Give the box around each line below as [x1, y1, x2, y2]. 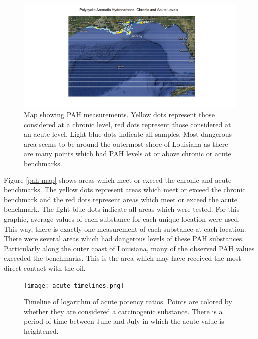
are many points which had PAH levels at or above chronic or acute [24, 148, 231, 159]
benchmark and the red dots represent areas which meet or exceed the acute [4, 194, 238, 204]
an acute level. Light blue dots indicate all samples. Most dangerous [24, 129, 232, 139]
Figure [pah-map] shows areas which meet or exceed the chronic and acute [4, 174, 232, 185]
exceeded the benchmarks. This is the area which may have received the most [4, 253, 241, 263]
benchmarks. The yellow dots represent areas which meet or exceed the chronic [4, 184, 246, 195]
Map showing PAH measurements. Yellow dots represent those [24, 109, 215, 120]
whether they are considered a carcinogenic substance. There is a [24, 306, 223, 316]
